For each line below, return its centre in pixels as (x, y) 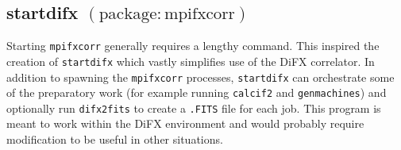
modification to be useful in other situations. (115, 139)
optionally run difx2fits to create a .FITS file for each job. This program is (194, 108)
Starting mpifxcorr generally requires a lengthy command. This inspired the (193, 46)
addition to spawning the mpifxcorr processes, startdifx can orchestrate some (200, 77)
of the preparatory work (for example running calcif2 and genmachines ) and (197, 92)
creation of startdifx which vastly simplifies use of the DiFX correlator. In (191, 61)
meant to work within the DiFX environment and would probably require (185, 123)
